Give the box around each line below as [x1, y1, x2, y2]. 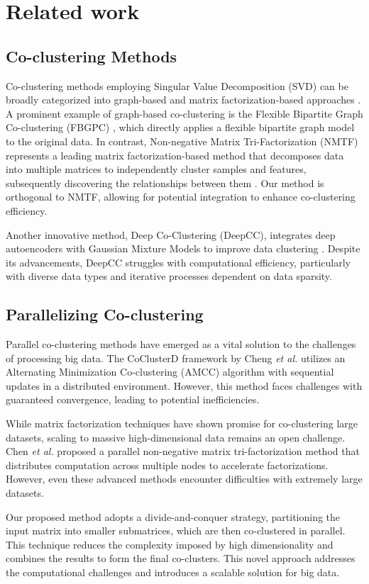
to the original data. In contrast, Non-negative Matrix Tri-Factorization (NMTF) [6, 133, 358, 148]
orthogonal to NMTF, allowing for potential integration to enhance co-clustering [6, 189, 356, 204]
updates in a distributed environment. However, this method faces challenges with [6, 378, 363, 393]
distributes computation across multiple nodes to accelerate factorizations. [6, 457, 329, 472]
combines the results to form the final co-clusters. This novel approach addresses [6, 551, 356, 566]
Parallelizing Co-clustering [6, 303, 204, 325]
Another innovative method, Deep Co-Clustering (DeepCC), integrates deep [6, 227, 336, 242]
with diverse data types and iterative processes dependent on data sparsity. [6, 269, 332, 283]
